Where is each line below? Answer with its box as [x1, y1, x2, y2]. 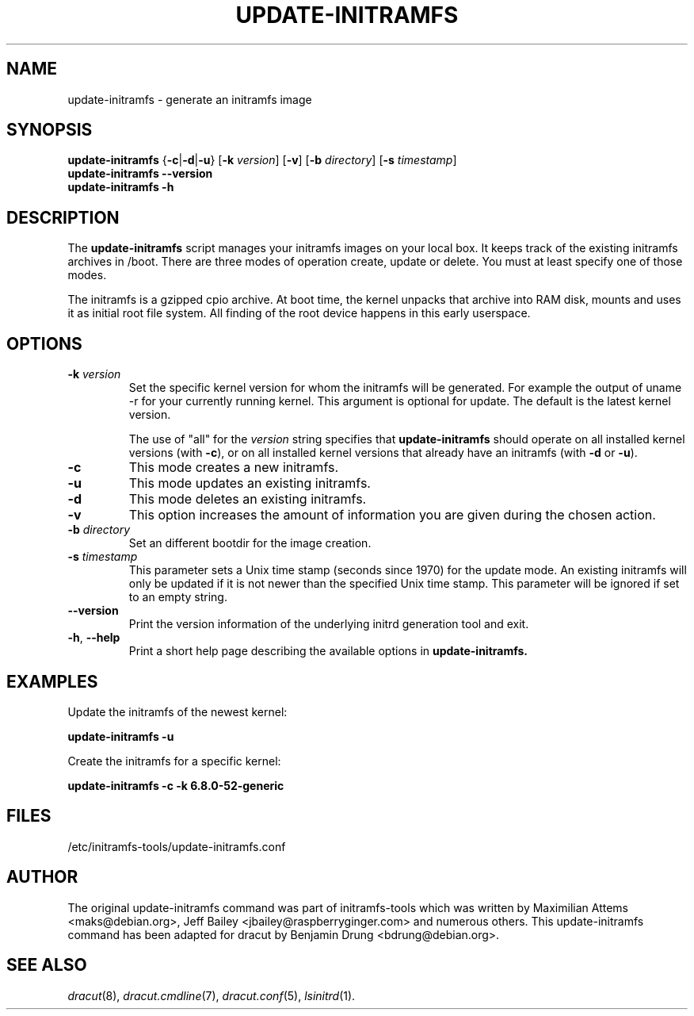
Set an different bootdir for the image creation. [128, 536, 372, 550]
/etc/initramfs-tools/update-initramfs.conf [67, 839, 286, 853]
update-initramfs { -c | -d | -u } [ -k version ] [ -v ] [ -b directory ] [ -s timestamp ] [67, 153, 457, 167]
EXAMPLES [6, 671, 98, 692]
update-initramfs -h [67, 180, 174, 194]
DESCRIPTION [6, 207, 120, 228]
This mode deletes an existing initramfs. [128, 491, 367, 508]
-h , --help [67, 631, 120, 645]
